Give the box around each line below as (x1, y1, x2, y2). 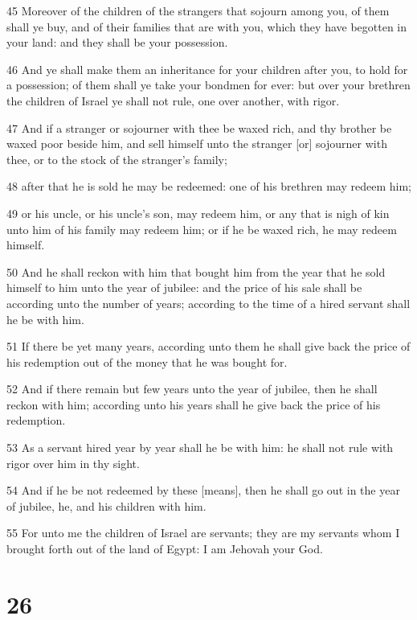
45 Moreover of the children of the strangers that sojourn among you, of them (6, 2, 390, 18)
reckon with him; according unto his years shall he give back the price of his (6, 396, 381, 413)
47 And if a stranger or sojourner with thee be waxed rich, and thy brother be (6, 119, 392, 136)
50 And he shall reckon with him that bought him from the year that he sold (6, 263, 386, 280)
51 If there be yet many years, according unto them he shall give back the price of (6, 338, 411, 355)
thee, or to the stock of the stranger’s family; (6, 150, 227, 167)
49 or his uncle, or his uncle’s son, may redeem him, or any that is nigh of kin (6, 204, 390, 221)
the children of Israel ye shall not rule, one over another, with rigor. (6, 92, 340, 109)
